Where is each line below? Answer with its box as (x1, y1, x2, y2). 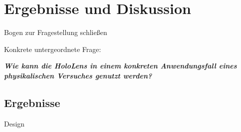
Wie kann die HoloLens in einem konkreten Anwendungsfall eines (4, 60, 237, 71)
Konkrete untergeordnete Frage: (4, 43, 101, 54)
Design (4, 118, 25, 128)
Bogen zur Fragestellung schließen (4, 27, 107, 37)
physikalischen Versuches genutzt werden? (4, 70, 152, 80)
